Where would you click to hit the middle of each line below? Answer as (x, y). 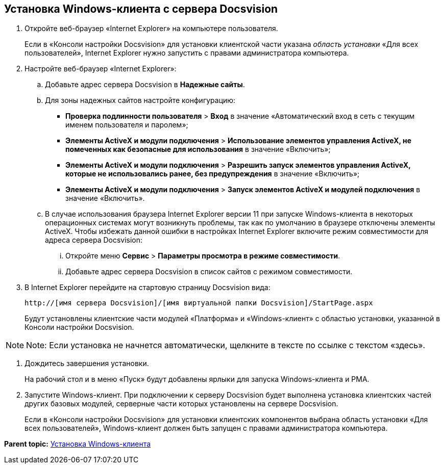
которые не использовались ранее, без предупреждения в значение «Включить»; (213, 174)
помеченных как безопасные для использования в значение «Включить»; (198, 149)
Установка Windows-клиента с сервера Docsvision (141, 9)
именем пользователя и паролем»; (127, 125)
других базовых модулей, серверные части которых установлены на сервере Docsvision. (181, 404)
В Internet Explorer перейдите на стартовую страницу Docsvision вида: (147, 288)
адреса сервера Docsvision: (94, 240)
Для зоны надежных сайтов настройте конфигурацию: (140, 100)
